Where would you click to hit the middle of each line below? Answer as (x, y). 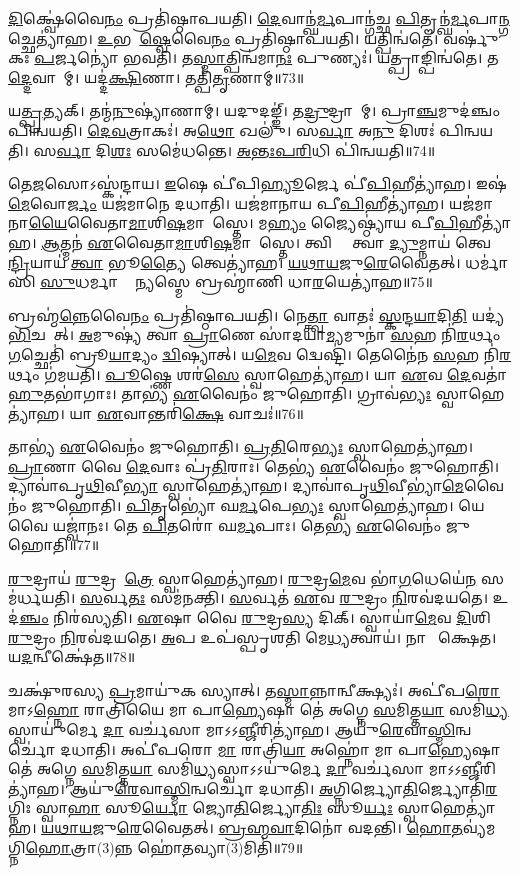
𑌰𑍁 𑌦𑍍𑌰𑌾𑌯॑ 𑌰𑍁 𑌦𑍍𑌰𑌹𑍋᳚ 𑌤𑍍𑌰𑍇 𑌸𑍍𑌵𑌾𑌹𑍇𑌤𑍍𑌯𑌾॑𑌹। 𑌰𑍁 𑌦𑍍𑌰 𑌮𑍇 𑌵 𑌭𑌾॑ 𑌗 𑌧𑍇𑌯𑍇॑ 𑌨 (242, 577)
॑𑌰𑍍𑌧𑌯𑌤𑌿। (42, 597)
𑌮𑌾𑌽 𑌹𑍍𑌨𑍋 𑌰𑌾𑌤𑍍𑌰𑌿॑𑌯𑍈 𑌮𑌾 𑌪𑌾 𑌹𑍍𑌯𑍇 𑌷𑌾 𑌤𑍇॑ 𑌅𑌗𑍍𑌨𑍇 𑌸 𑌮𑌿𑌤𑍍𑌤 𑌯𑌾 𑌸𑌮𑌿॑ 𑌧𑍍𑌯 (258, 709)
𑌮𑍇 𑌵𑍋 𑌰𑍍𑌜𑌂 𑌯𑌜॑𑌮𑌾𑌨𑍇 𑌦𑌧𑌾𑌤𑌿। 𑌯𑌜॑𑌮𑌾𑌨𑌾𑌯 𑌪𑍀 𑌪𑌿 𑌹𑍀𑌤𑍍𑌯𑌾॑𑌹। (226, 202)
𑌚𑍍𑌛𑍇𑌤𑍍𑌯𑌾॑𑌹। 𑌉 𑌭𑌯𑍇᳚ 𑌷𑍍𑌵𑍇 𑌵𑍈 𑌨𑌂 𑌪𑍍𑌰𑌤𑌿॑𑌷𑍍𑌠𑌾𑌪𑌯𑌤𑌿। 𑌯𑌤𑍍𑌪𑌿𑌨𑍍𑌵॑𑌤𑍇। (223, 37)
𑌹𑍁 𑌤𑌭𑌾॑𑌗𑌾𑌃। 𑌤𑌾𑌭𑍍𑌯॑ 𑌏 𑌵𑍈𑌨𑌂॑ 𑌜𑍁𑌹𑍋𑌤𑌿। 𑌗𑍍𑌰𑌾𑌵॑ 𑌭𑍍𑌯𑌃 (220, 393)
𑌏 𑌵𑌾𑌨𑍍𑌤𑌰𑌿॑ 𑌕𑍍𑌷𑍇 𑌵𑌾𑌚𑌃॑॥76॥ (200, 412)
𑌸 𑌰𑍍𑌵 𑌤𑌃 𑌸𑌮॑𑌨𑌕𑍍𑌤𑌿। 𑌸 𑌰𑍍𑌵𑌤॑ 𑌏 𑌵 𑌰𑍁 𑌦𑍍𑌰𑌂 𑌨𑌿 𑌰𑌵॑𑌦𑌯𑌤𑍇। (284, 597)
